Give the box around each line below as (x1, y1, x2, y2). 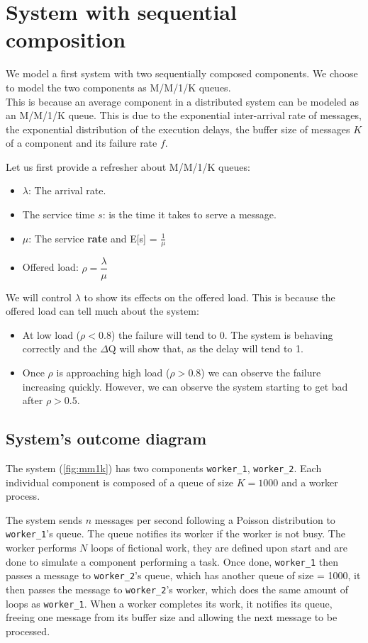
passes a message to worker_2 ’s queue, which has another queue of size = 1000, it (6, 568, 361, 583)
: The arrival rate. (28, 183, 106, 198)
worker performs (6, 540, 77, 554)
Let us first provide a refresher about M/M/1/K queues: (6, 159, 250, 174)
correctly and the (22, 341, 97, 356)
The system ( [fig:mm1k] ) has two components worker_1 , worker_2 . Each (6, 460, 322, 475)
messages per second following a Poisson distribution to (94, 512, 335, 527)
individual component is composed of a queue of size (6, 474, 234, 489)
